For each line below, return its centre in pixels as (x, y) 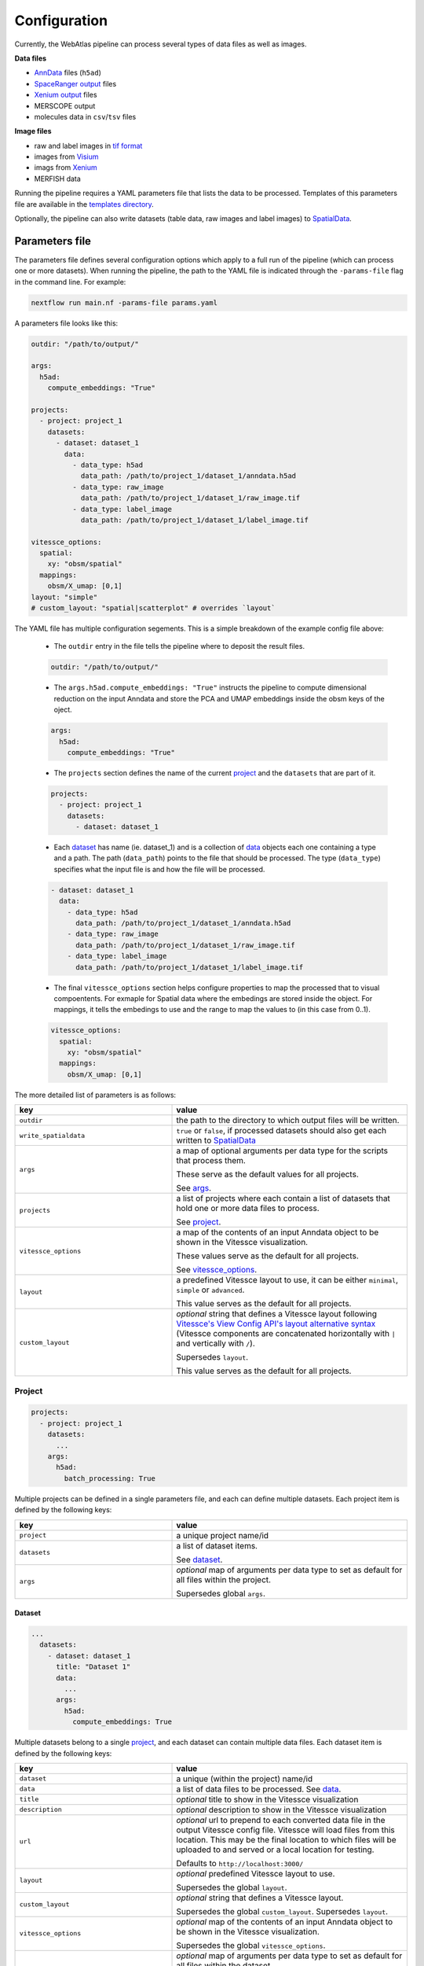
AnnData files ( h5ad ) (68, 73)
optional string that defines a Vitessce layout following (276, 1314)
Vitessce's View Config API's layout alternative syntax (276, 1324)
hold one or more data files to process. (248, 1209)
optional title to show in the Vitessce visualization (267, 1799)
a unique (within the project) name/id (245, 1779)
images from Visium (66, 156)
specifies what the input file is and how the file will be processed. (159, 869)
